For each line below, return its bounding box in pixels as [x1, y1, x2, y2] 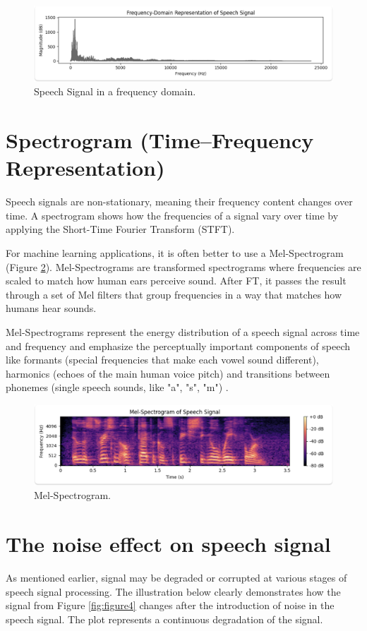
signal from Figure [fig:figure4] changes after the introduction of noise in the [6, 598, 335, 613]
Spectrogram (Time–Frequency [6, 126, 314, 155]
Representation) [6, 153, 165, 182]
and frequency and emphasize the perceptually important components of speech [6, 338, 351, 353]
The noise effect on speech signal [6, 529, 331, 558]
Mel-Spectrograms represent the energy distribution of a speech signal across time [6, 325, 360, 339]
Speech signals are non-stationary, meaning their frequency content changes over [6, 194, 353, 209]
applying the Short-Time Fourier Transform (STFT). [6, 222, 235, 236]
